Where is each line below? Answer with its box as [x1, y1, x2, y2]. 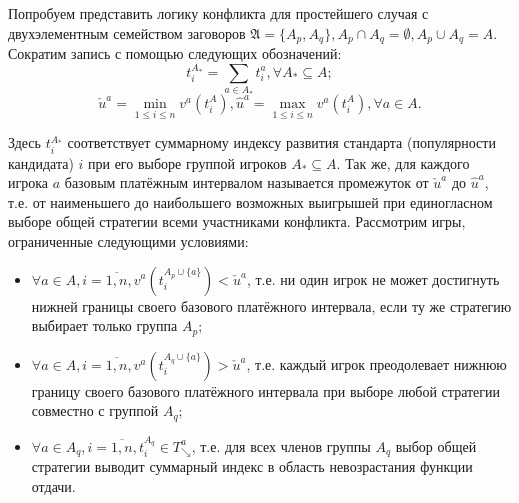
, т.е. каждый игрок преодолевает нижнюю [246, 353, 507, 374]
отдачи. [31, 475, 76, 496]
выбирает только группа [31, 315, 178, 336]
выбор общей [395, 435, 477, 456]
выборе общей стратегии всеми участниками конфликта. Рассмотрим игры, [8, 211, 466, 232]
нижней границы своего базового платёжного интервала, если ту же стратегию [31, 295, 512, 316]
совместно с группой [31, 400, 159, 421]
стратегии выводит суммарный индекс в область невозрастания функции [31, 456, 473, 477]
